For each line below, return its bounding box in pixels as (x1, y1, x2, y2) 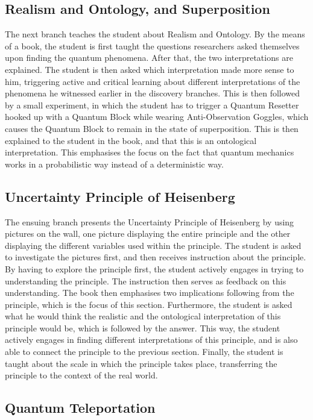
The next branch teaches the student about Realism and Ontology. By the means (5, 28, 305, 40)
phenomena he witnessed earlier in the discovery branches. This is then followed (5, 87, 300, 99)
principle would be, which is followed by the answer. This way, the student (5, 321, 280, 334)
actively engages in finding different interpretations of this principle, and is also (5, 333, 298, 346)
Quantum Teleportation (5, 398, 156, 417)
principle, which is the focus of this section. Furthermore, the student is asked (5, 298, 292, 310)
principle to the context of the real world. (5, 369, 158, 381)
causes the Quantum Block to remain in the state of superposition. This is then (5, 122, 299, 134)
